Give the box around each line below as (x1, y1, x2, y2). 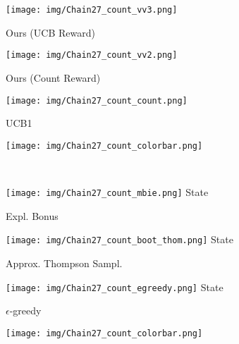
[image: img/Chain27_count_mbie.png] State (6, 185, 209, 199)
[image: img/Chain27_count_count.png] (6, 95, 188, 106)
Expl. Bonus (6, 208, 59, 223)
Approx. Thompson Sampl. (6, 255, 123, 270)
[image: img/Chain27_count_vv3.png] (6, 5, 178, 15)
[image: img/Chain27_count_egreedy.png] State (6, 279, 223, 294)
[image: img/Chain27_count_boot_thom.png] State (6, 232, 233, 247)
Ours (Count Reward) (6, 70, 101, 85)
